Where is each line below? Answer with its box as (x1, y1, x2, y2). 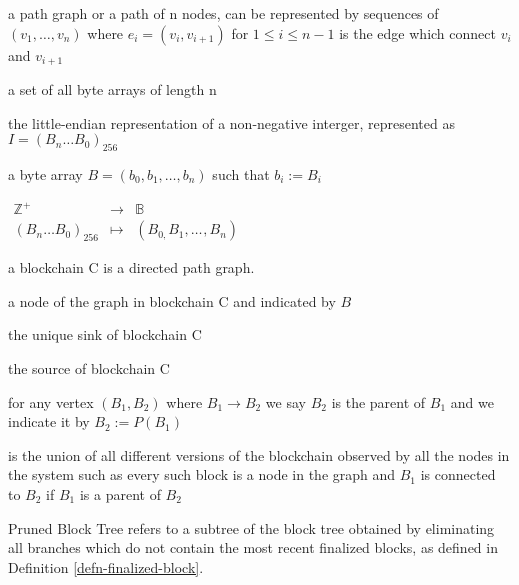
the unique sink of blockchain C (8, 324, 202, 345)
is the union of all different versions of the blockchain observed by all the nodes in (8, 444, 510, 465)
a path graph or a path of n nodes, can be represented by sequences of (8, 3, 439, 23)
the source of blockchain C (8, 357, 170, 378)
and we (450, 391, 494, 412)
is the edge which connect (339, 22, 496, 43)
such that (212, 164, 270, 185)
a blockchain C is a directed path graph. (8, 257, 255, 278)
